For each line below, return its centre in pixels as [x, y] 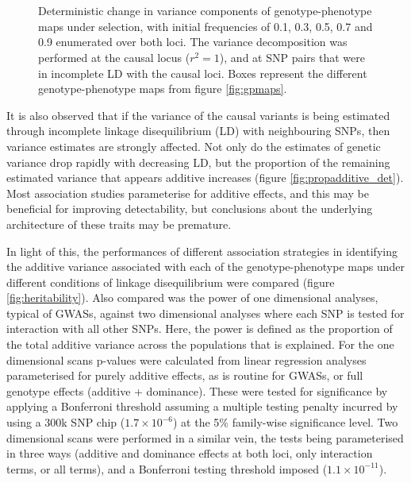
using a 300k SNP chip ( [66, 422]
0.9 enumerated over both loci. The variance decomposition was [193, 42]
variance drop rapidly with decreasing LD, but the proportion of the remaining [198, 162]
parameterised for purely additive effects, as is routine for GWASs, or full [185, 375]
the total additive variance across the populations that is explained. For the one [200, 344]
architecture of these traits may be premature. [119, 224]
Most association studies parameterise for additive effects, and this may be [188, 193]
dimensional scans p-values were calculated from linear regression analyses [186, 359]
